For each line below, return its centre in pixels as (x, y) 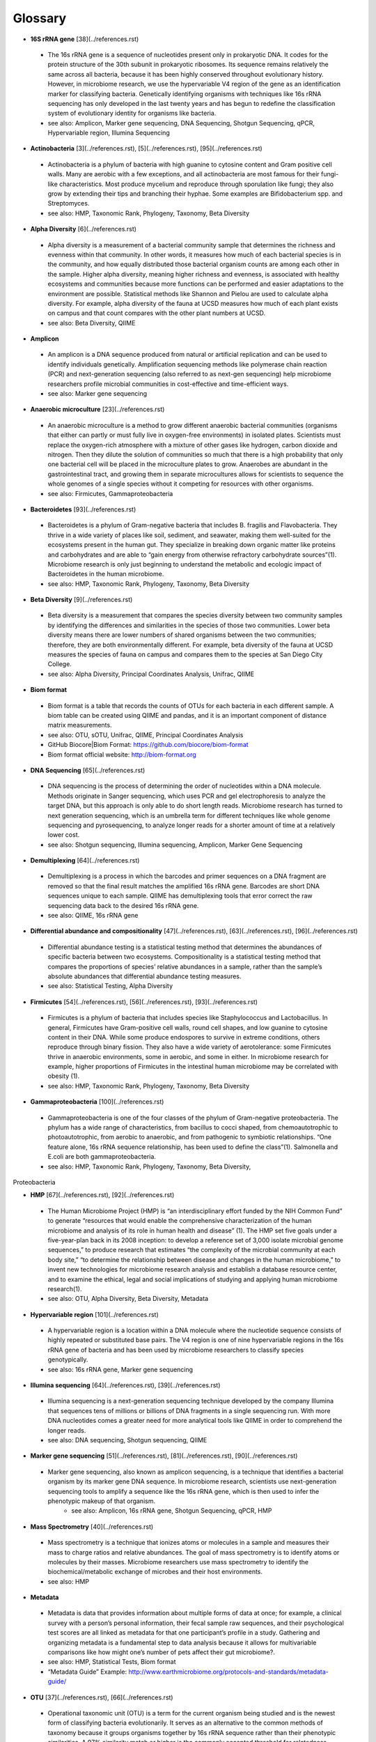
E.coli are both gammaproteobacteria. (102, 1157)
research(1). (65, 1288)
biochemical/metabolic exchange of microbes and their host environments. (155, 1572)
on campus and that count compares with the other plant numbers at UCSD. (157, 313)
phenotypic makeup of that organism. (102, 1501)
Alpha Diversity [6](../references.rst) (84, 229)
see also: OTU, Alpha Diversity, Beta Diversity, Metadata (128, 1299)
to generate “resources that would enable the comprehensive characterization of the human (180, 1221)
